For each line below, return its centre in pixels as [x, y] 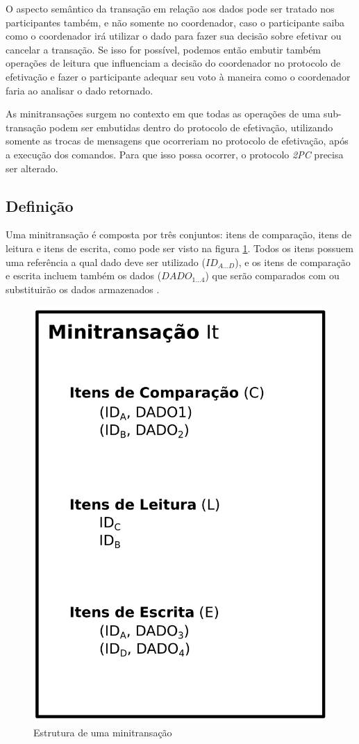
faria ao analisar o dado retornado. [80, 90]
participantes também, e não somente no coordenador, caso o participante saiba [175, 22]
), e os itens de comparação [293, 262]
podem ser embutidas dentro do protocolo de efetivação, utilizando [191, 127]
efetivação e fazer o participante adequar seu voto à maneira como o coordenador [178, 76]
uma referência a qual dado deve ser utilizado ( [106, 262]
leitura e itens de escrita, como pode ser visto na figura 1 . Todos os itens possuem [179, 248]
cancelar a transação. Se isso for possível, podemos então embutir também [164, 49]
